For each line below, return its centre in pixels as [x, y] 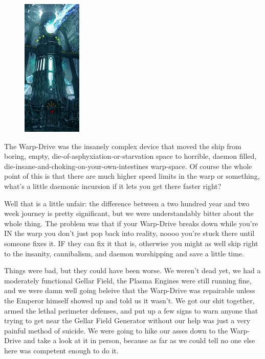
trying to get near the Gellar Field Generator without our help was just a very [127, 320]
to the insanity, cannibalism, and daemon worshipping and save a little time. [124, 253]
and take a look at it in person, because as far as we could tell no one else [139, 340]
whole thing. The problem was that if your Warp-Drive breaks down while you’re [131, 223]
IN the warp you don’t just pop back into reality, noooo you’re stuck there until [129, 233]
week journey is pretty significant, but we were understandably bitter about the [129, 213]
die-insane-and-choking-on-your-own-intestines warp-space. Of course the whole [128, 166]
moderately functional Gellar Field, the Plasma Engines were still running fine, [128, 280]
